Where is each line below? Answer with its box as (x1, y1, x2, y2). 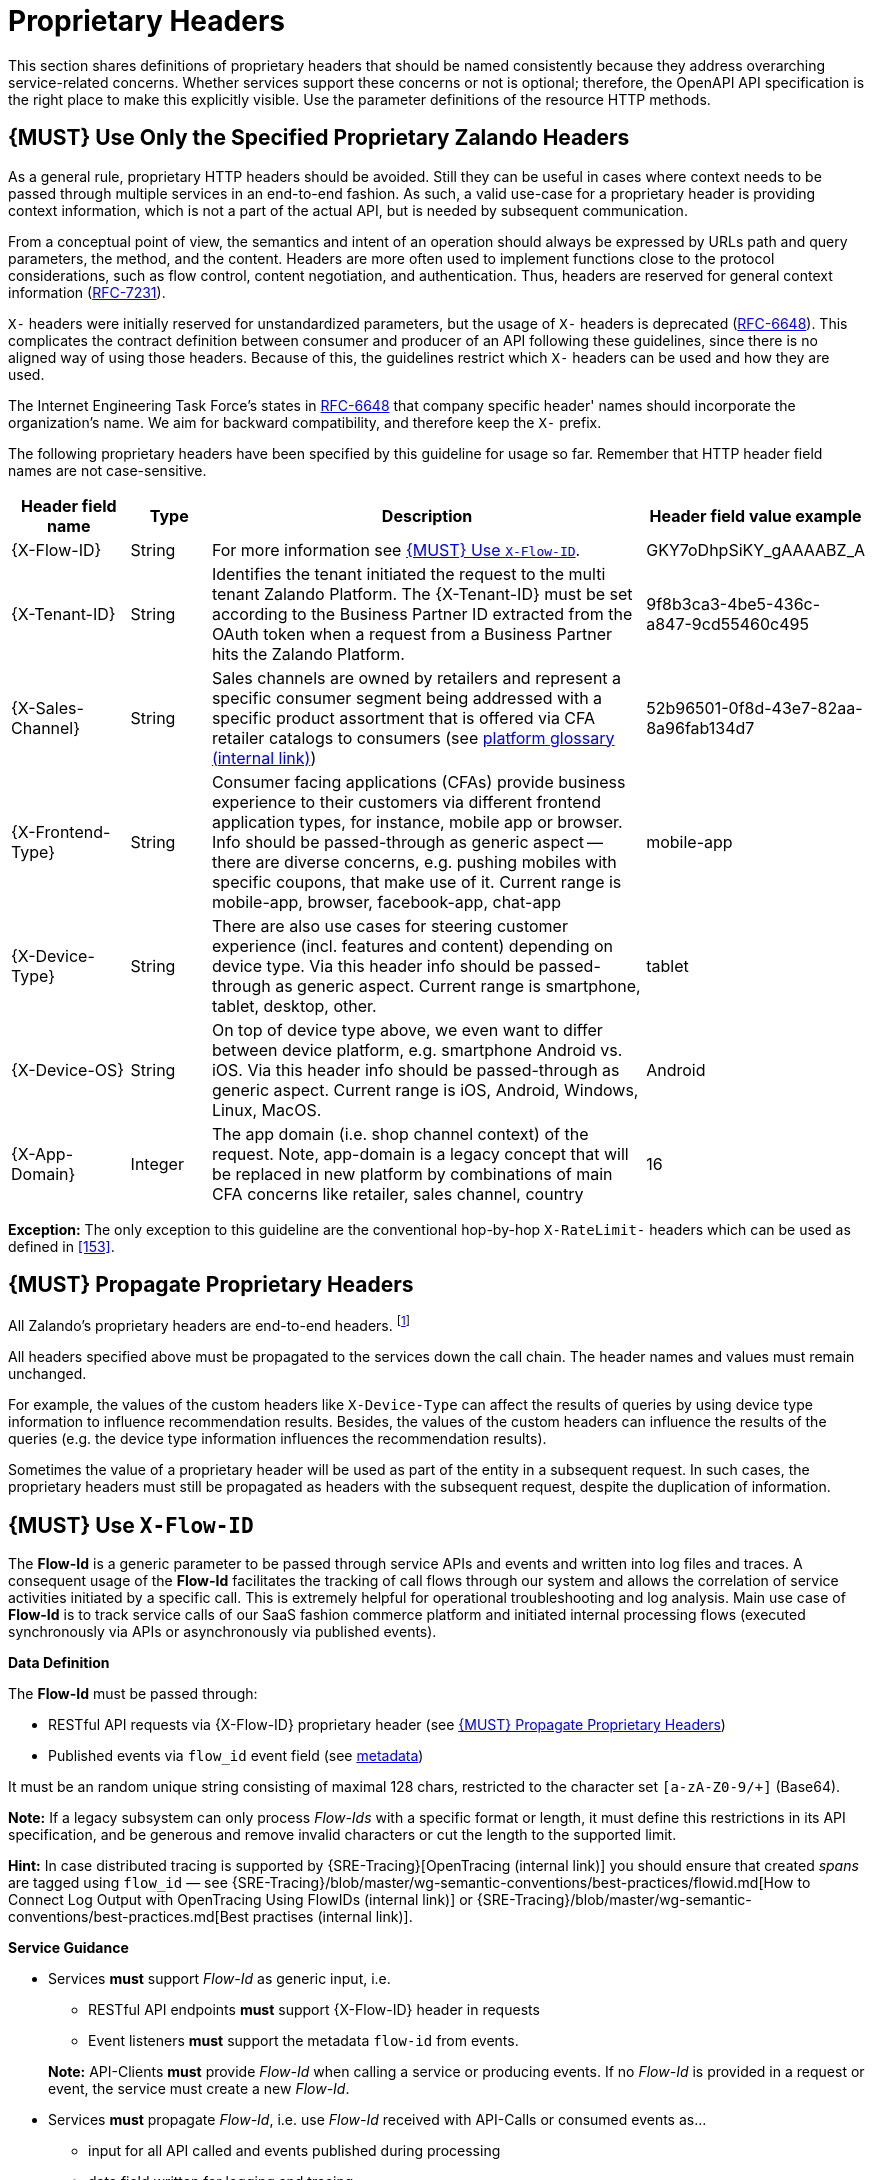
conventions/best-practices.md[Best (8, 1907, 249, 1925)
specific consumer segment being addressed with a (211, 687, 603, 708)
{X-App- (11, 1143, 73, 1164)
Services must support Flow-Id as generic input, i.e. (48, 1969, 391, 1987)
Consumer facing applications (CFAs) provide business (211, 771, 626, 792)
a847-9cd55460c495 (646, 613, 809, 634)
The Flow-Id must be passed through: (8, 1684, 258, 1702)
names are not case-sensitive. (8, 461, 207, 479)
